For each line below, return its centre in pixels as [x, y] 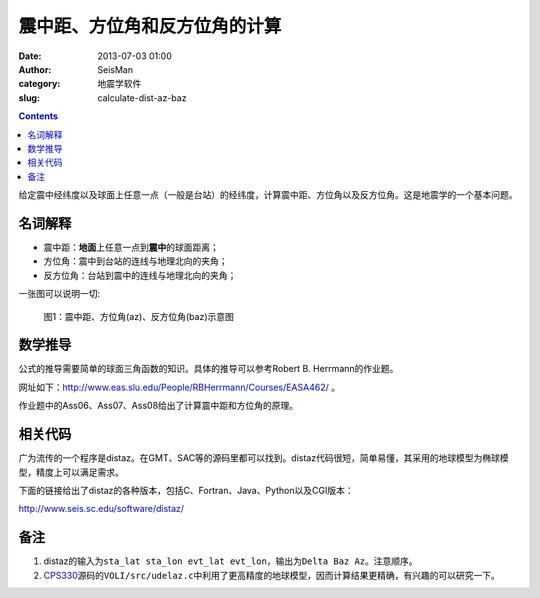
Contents [38, 116]
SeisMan [115, 69]
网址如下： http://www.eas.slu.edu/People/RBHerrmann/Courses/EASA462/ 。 [179, 387]
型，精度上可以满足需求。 [71, 472]
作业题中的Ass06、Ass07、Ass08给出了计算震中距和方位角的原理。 [158, 406]
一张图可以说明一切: [59, 294]
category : [39, 84]
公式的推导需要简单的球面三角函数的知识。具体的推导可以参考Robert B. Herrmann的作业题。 [208, 369]
